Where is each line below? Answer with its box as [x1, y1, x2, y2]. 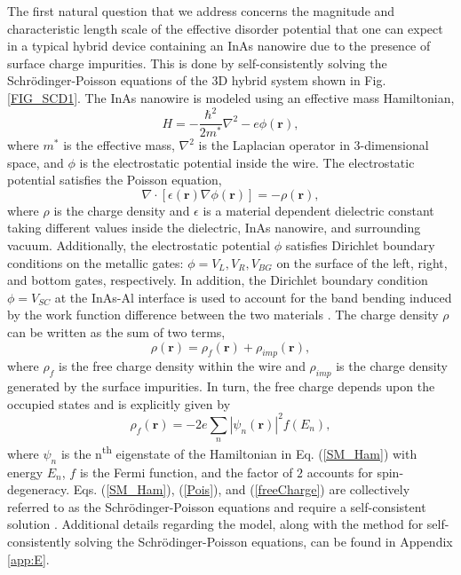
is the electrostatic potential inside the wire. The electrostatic [79, 153, 415, 171]
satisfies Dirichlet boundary [285, 235, 435, 254]
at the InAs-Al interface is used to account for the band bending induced [54, 287, 452, 306]
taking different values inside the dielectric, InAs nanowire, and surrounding [7, 218, 421, 237]
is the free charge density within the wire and [58, 357, 306, 375]
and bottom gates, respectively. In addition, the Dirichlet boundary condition [7, 271, 428, 289]
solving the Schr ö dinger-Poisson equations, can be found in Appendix [75, 532, 453, 551]
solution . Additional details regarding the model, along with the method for [7, 515, 424, 533]
